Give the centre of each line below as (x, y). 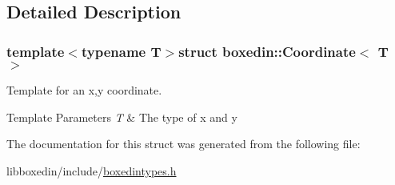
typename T (121, 51)
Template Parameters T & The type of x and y (122, 117)
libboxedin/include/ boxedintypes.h (92, 170)
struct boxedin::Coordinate (267, 51)
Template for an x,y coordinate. (84, 90)
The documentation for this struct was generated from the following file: (184, 144)
